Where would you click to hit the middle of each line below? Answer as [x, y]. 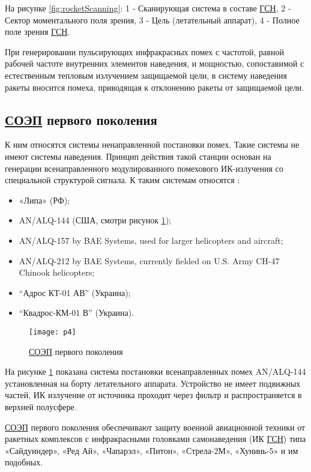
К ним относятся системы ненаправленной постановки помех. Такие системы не [152, 144]
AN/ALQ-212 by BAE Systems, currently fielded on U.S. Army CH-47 [149, 260]
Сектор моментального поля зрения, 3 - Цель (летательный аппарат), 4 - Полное [152, 20]
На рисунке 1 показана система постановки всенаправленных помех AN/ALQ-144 [155, 371]
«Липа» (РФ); [44, 200]
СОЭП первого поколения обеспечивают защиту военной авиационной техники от [155, 427]
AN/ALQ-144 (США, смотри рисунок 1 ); [95, 220]
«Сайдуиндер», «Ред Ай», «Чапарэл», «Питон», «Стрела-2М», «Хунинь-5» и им [152, 450]
